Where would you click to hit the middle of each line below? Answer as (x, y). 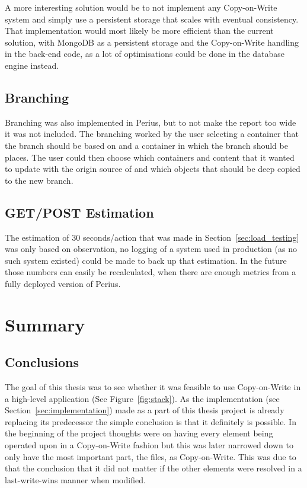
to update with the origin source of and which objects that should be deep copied (153, 169)
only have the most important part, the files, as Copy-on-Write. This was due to (151, 456)
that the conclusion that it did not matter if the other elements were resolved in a (153, 468)
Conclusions (42, 362)
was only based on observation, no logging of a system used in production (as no (151, 249)
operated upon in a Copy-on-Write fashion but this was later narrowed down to (149, 445)
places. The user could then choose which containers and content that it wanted (150, 157)
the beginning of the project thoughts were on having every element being (139, 433)
